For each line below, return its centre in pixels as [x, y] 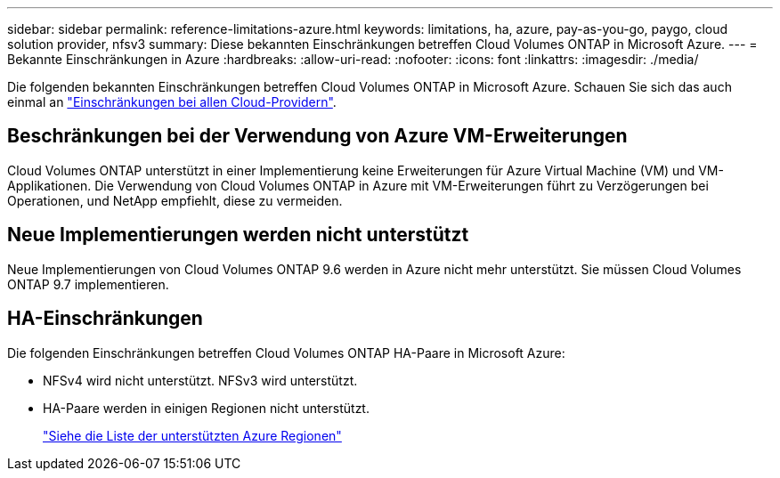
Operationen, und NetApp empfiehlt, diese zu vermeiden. [175, 200]
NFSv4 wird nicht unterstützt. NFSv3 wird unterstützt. [200, 380]
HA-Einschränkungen [105, 319]
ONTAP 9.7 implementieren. [88, 284]
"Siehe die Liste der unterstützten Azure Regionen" [192, 435]
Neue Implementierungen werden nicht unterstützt [238, 235]
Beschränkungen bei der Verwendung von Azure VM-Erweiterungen [317, 136]
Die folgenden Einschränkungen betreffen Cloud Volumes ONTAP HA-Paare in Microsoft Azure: [286, 352]
